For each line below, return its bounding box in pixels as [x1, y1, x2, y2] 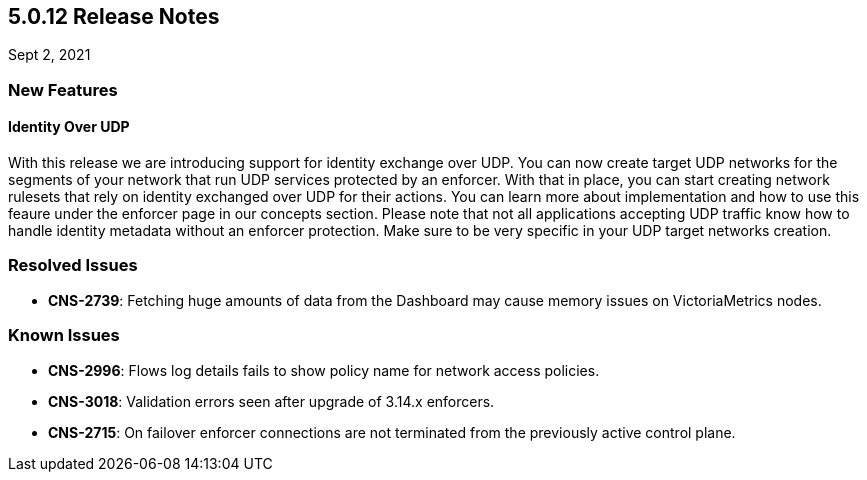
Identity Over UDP [8, 118, 130, 136]
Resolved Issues [8, 255, 138, 276]
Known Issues [8, 325, 120, 346]
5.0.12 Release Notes [8, 4, 220, 29]
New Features [8, 79, 118, 100]
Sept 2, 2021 [8, 46, 91, 64]
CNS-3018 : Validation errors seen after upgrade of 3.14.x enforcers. [48, 392, 495, 410]
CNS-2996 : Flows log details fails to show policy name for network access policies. [48, 361, 600, 379]
